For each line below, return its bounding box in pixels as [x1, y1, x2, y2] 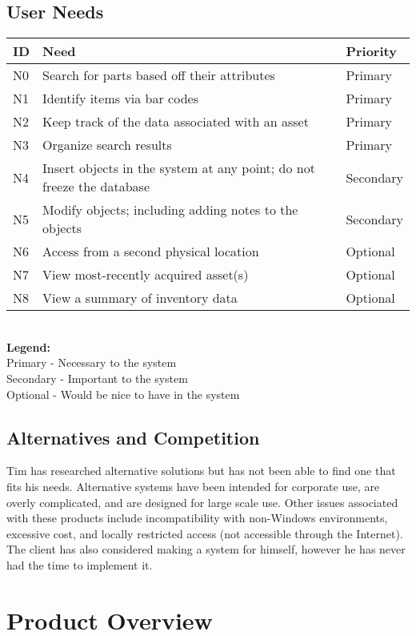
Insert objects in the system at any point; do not [42, 159, 315, 178]
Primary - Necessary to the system [6, 354, 177, 371]
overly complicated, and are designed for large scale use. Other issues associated [6, 493, 398, 510]
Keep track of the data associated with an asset [42, 112, 309, 131]
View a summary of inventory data [42, 288, 238, 308]
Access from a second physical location [42, 242, 259, 261]
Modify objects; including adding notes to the [42, 200, 298, 219]
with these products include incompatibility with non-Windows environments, [6, 509, 388, 526]
